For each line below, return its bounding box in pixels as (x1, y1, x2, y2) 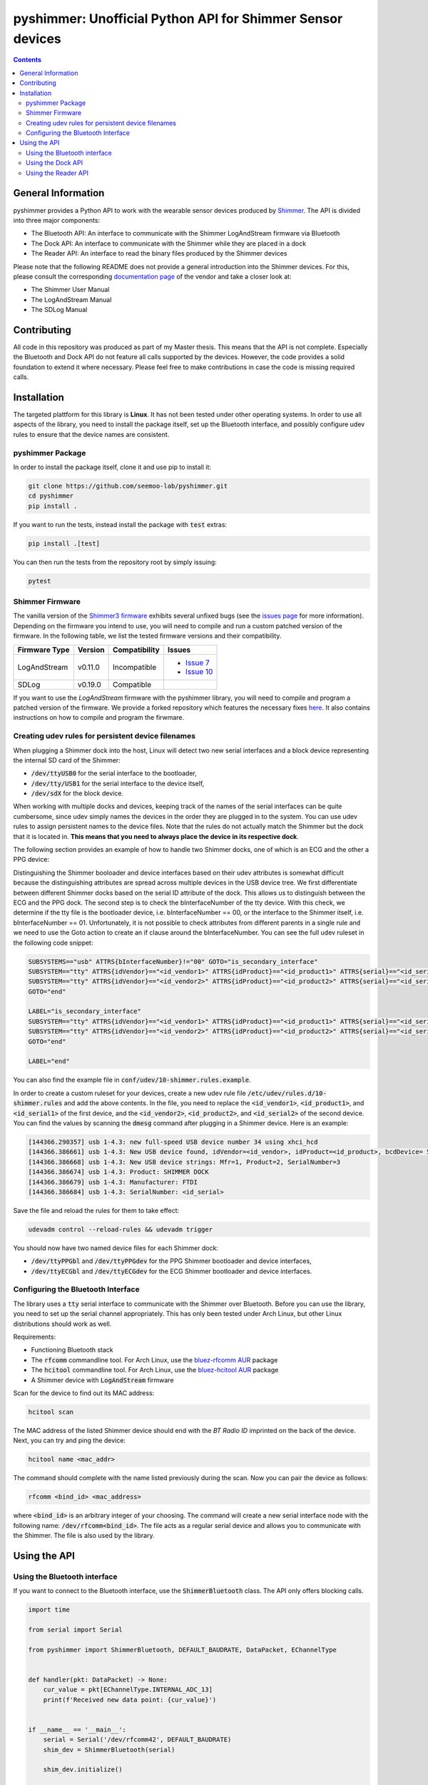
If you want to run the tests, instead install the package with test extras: (13, 520, 228, 528)
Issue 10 (185, 666, 213, 676)
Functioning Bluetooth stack (31, 1346, 113, 1354)
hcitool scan (28, 1407, 74, 1416)
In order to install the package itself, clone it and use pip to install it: (13, 463, 212, 471)
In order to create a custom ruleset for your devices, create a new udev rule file (13, 1089, 246, 1097)
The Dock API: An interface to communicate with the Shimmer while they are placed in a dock (31, 239, 307, 248)
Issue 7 (185, 658, 210, 668)
